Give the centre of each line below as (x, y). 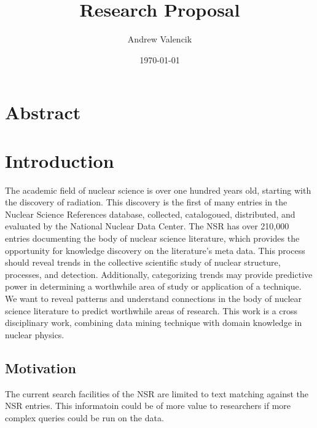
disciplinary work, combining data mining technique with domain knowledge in (154, 323)
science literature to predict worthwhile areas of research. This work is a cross (151, 310)
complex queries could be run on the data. (84, 417)
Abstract (43, 112)
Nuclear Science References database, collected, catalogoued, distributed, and (150, 214)
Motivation (41, 367)
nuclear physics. (35, 334)
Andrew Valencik (160, 39)
